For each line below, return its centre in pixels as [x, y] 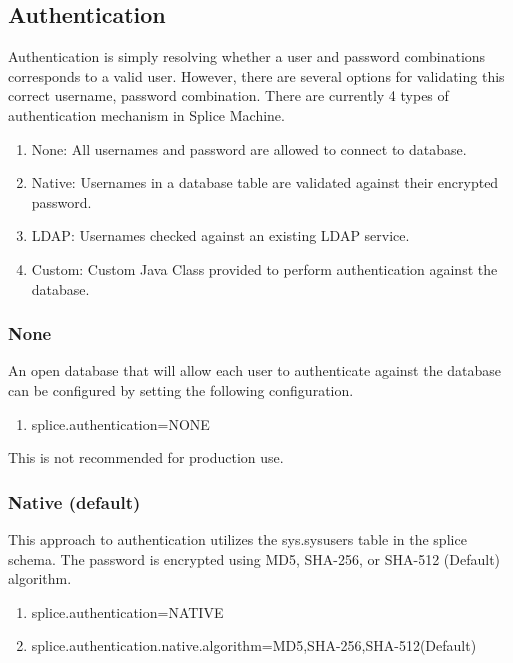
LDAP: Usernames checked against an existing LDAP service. [220, 235]
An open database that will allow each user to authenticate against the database [255, 370]
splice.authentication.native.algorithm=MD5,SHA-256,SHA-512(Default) [254, 645]
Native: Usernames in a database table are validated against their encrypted [265, 182]
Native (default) [74, 501]
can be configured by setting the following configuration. [181, 389]
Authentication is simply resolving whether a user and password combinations [247, 56]
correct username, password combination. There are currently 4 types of [228, 95]
